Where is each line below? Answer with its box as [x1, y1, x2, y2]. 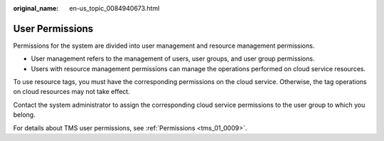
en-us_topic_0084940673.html [69, 4, 160, 12]
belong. [13, 110, 36, 119]
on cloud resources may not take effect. [13, 88, 131, 96]
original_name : [13, 4, 59, 12]
